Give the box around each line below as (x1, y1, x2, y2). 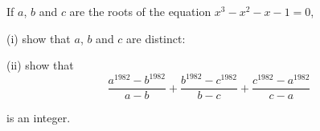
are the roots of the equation (69, 3, 211, 19)
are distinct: (126, 30, 186, 46)
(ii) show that (6, 57, 74, 73)
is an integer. (6, 109, 71, 126)
